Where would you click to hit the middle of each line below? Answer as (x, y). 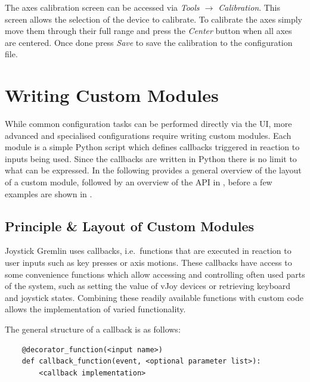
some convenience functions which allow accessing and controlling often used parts (155, 274)
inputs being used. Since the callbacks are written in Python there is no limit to (151, 158)
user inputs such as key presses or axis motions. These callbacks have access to (148, 263)
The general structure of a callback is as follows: (93, 329)
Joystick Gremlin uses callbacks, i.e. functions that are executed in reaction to (148, 251)
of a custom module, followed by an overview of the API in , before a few (139, 182)
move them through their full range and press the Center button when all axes (148, 31)
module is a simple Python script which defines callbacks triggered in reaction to (152, 147)
